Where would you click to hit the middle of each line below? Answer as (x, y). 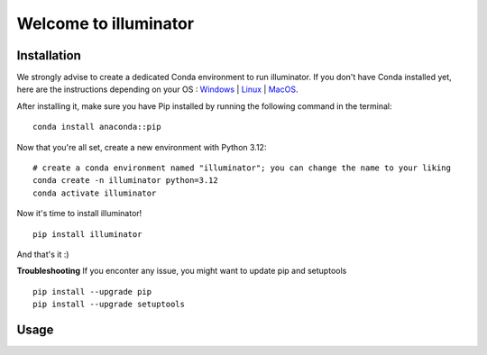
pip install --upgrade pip (92, 291)
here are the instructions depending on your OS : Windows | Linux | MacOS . (157, 89)
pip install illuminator (87, 234)
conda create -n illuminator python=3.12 (125, 181)
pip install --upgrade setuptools (109, 305)
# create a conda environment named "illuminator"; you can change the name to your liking (242, 168)
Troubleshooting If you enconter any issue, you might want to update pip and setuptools (182, 271)
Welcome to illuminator (105, 23)
